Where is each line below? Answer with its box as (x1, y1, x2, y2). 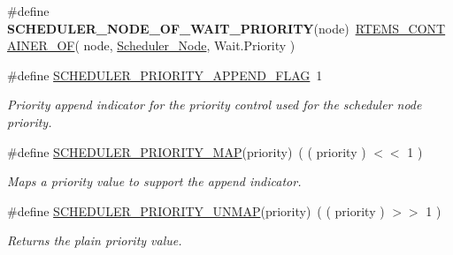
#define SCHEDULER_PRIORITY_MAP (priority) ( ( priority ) (7, 142, 366, 161)
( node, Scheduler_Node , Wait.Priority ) (74, 36, 296, 55)
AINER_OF (7, 36, 75, 55)
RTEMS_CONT (355, 19, 446, 37)
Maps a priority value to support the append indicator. (7, 172, 302, 191)
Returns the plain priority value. (7, 231, 182, 250)
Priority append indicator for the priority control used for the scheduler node (7, 95, 422, 114)
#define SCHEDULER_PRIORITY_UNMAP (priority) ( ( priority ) (7, 201, 385, 220)
